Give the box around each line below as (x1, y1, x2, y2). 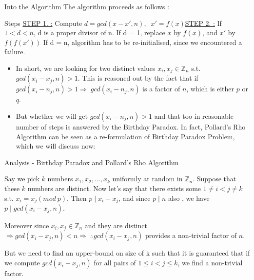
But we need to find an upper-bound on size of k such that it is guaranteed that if (4, 248, 250, 258)
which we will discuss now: (16, 141, 96, 151)
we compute (4, 258, 40, 268)
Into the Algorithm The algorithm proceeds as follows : (4, 1, 169, 11)
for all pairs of (94, 258, 136, 268)
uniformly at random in (112, 173, 183, 184)
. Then (67, 193, 87, 203)
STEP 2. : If (185, 18, 222, 28)
